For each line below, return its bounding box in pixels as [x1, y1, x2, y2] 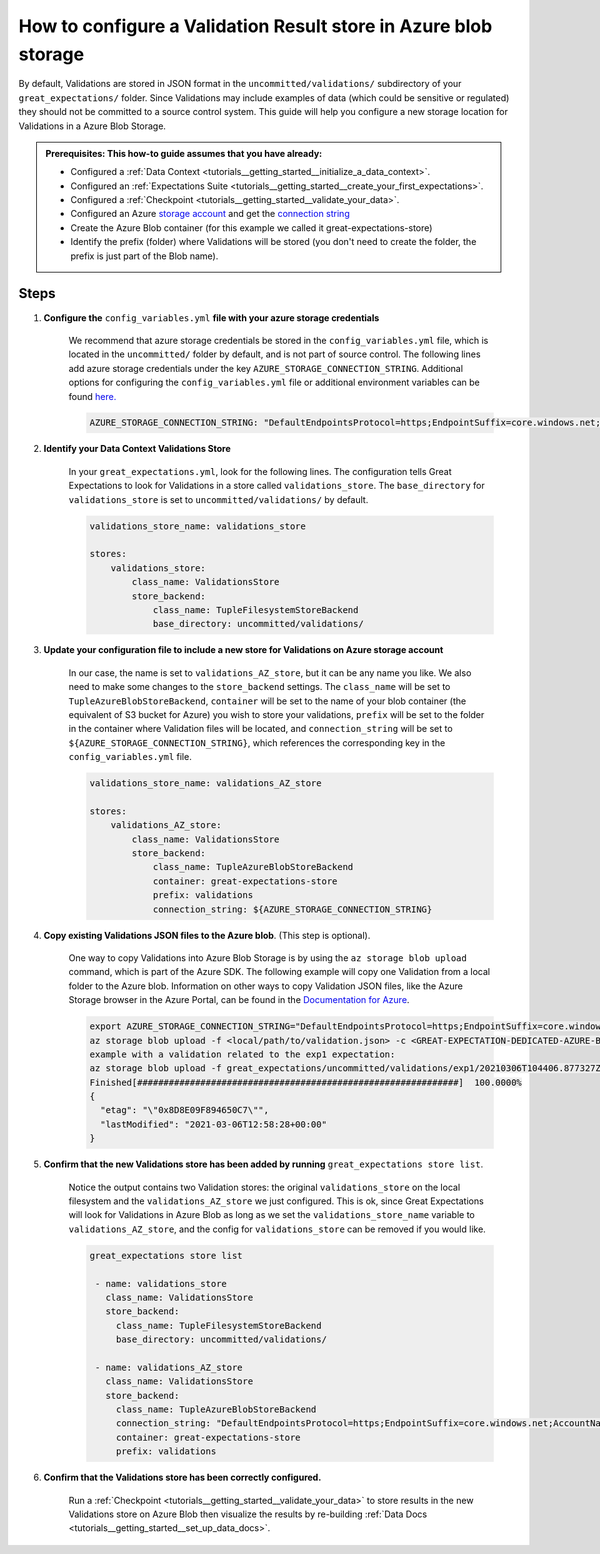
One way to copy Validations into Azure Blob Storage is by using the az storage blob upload [68, 951, 467, 964]
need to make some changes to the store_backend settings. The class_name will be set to [68, 681, 451, 693]
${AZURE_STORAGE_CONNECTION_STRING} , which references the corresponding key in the [68, 736, 446, 749]
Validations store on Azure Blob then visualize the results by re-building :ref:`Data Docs [68, 1508, 428, 1520]
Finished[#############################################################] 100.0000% [89, 1076, 522, 1088]
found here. [68, 390, 117, 402]
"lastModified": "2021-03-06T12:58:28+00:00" [100, 1118, 327, 1130]
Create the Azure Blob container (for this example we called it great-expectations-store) [70, 221, 433, 234]
